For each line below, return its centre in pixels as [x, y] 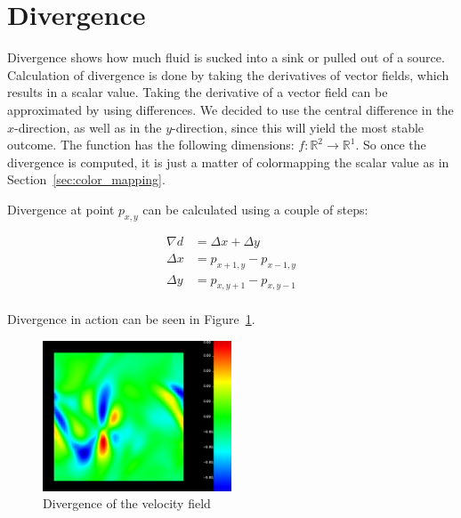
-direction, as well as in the [88, 127]
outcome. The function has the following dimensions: [151, 145]
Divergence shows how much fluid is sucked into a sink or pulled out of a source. [226, 57]
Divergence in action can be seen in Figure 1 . [131, 319]
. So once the [391, 145]
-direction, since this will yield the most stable [298, 127]
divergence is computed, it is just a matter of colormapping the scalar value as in [228, 162]
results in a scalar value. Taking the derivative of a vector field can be [198, 92]
